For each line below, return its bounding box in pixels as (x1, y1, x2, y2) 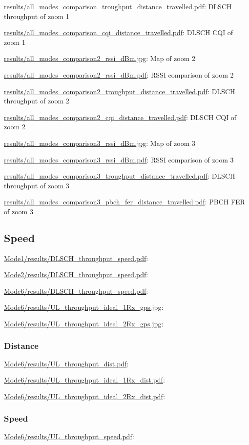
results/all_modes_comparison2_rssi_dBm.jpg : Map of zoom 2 (4, 53, 196, 63)
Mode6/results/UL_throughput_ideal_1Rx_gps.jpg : (4, 302, 164, 312)
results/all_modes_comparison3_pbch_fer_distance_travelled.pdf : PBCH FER (4, 197, 245, 207)
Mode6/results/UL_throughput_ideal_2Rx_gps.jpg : (4, 319, 164, 329)
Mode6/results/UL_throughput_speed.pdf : (4, 431, 134, 441)
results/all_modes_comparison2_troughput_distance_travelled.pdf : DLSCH (4, 86, 235, 96)
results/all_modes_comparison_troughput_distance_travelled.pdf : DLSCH (4, 1, 232, 11)
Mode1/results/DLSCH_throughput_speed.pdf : (4, 253, 148, 263)
